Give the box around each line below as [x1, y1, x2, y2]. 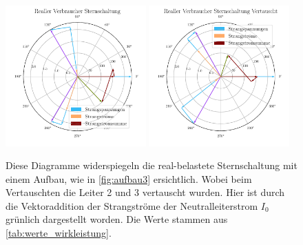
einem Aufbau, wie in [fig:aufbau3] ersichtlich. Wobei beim [6, 171, 252, 186]
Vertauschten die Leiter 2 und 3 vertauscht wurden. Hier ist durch [6, 185, 285, 199]
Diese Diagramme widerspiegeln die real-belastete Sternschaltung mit [6, 158, 297, 173]
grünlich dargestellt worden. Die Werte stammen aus [6, 212, 228, 226]
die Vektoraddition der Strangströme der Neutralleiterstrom [6, 198, 258, 213]
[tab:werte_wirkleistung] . [6, 226, 112, 240]
